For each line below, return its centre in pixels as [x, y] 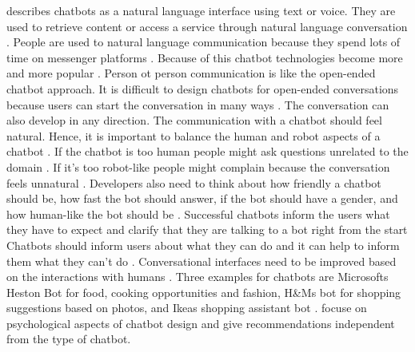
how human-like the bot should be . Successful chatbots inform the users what [198, 214]
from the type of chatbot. [69, 339]
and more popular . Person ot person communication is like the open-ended [191, 73]
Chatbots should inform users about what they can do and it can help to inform [203, 245]
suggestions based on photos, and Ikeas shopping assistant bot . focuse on [187, 308]
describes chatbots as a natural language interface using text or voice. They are [201, 10]
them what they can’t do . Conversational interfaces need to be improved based [202, 261]
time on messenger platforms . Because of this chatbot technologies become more [205, 57]
